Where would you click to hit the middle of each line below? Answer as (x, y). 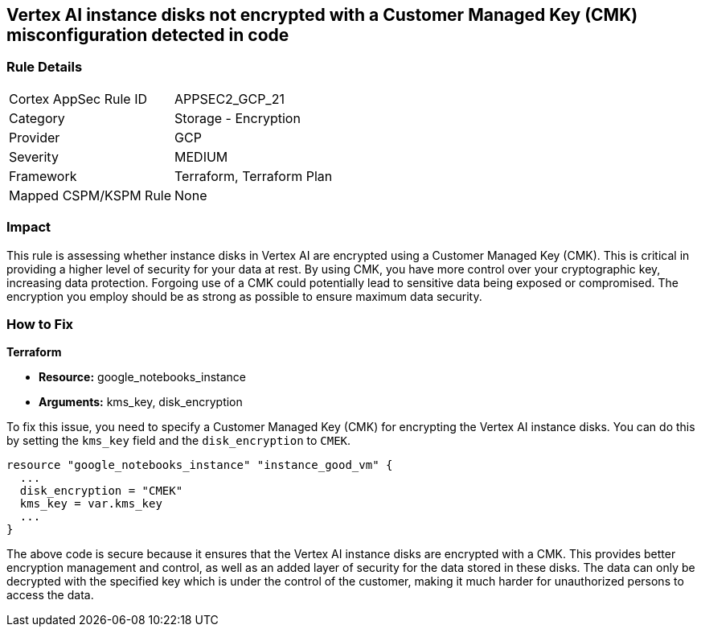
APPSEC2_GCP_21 (230, 99)
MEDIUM (201, 156)
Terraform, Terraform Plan (254, 176)
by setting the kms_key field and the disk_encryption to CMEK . (179, 441)
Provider (35, 137)
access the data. (50, 595)
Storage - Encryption (238, 118)
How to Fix (40, 324)
